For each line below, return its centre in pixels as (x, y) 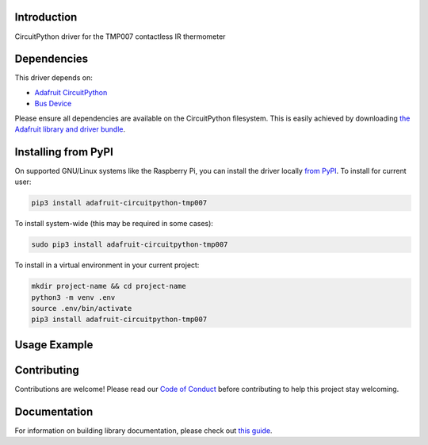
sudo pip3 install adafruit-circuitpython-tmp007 (130, 245)
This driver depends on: (53, 78)
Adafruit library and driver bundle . (70, 129)
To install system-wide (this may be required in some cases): (114, 224)
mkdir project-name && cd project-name (109, 286)
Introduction (46, 17)
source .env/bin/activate (82, 308)
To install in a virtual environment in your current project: (107, 265)
